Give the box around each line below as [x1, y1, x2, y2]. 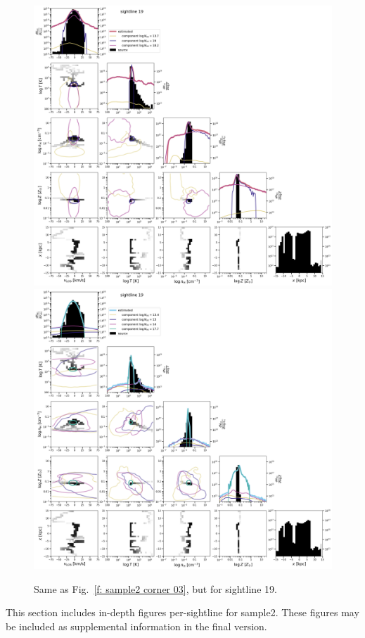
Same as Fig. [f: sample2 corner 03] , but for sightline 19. [34, 581, 277, 596]
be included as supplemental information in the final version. [6, 619, 267, 634]
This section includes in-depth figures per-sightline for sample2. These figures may [6, 605, 359, 620]
